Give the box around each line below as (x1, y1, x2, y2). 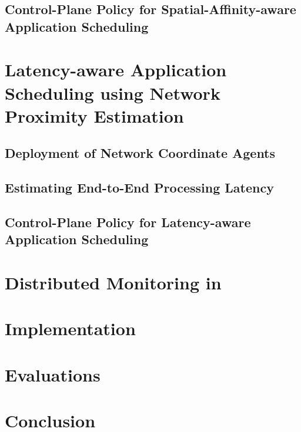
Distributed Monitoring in (5, 270, 222, 294)
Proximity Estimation (5, 103, 184, 127)
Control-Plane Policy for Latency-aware (5, 212, 251, 231)
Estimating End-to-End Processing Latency (5, 178, 274, 197)
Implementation (5, 316, 136, 340)
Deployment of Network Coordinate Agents (5, 144, 276, 162)
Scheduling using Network (5, 80, 220, 104)
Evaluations (5, 362, 101, 386)
